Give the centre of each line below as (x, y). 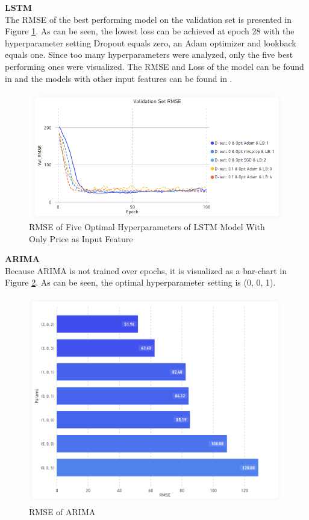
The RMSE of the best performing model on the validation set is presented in (148, 19)
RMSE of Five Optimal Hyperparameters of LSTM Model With (147, 227)
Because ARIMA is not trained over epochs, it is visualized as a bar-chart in (146, 270)
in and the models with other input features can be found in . (119, 78)
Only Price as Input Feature (81, 238)
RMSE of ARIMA (62, 512)
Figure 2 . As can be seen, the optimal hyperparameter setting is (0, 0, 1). (140, 282)
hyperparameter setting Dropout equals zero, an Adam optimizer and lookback (151, 42)
